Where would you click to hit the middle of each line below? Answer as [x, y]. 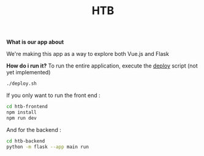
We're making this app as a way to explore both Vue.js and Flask [88, 54]
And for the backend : [34, 130]
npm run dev [21, 118]
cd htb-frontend [27, 107]
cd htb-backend [26, 141]
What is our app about [35, 42]
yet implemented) [28, 72]
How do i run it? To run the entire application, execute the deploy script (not [102, 66]
